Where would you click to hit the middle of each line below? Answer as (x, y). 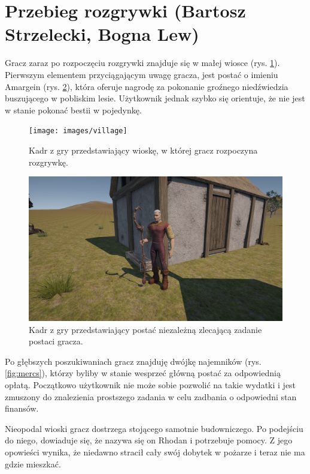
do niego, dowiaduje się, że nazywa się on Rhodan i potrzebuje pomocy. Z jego (149, 440)
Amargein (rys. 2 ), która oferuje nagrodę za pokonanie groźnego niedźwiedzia (147, 86)
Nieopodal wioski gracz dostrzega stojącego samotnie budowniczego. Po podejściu (154, 428)
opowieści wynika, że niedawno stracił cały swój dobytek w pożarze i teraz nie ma (155, 452)
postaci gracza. (56, 341)
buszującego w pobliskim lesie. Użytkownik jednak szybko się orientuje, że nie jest (155, 98)
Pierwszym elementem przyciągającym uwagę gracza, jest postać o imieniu (142, 74)
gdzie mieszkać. (33, 463)
